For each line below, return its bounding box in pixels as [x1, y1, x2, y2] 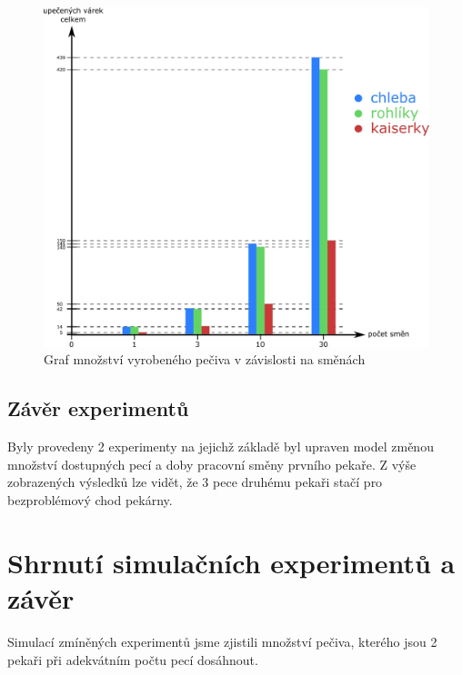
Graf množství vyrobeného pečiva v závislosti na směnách [44, 350, 366, 369]
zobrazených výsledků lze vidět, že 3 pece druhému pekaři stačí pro [7, 472, 383, 491]
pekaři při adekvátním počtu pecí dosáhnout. [7, 650, 258, 669]
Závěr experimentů [7, 394, 189, 422]
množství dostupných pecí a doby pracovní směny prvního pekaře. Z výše [7, 454, 417, 473]
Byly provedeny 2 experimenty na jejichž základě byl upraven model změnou [7, 437, 434, 456]
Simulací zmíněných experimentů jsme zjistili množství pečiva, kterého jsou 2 [7, 631, 437, 650]
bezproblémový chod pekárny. [7, 491, 173, 510]
